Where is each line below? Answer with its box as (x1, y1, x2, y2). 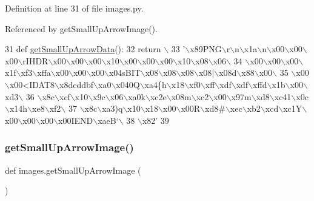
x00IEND (58, 114, 93, 126)
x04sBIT (109, 66, 141, 79)
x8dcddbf (59, 78, 94, 90)
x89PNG (190, 43, 222, 55)
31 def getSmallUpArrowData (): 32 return (5, 43, 161, 55)
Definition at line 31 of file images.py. (5, 2, 144, 14)
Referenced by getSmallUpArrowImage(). (5, 22, 158, 35)
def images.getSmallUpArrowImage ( (5, 163, 141, 176)
